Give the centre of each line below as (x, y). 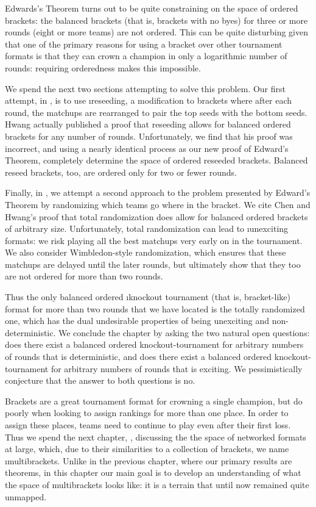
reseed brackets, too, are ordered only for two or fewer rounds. (121, 172)
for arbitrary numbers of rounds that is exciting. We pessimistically (177, 368)
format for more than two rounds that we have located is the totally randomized (155, 308)
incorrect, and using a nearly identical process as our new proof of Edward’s (147, 148)
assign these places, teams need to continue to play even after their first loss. (148, 425)
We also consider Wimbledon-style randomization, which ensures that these (146, 252)
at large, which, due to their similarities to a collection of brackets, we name (147, 449)
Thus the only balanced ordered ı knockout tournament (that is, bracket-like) (148, 297)
